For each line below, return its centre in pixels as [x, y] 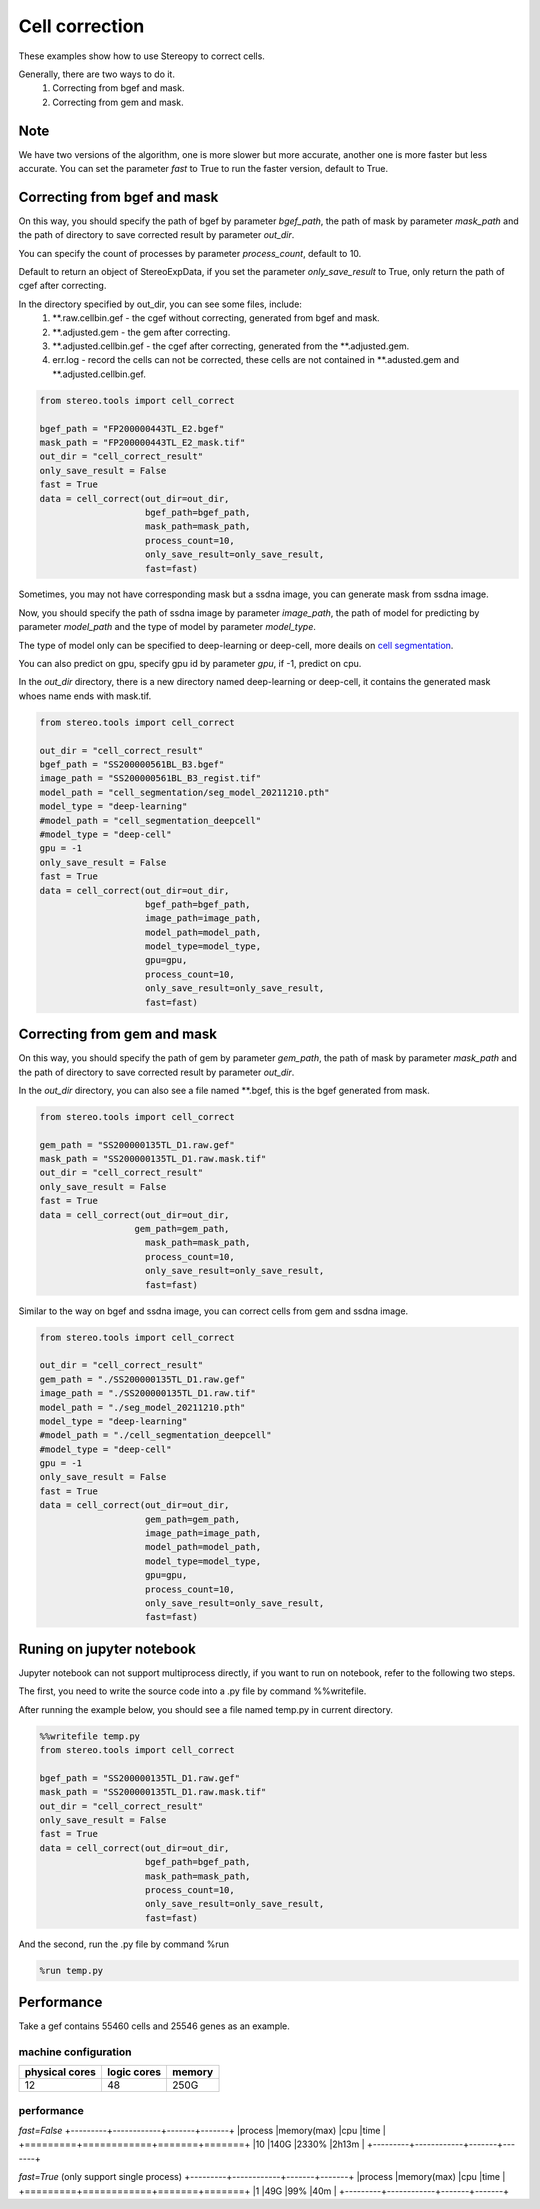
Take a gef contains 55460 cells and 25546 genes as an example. [154, 2026]
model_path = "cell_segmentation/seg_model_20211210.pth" [184, 792]
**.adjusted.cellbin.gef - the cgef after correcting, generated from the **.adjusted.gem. [231, 346]
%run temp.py [71, 1970]
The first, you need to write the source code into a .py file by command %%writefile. [192, 1691]
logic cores [134, 2072]
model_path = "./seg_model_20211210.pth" [142, 1407]
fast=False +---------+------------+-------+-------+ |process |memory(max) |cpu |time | [202, 2131]
